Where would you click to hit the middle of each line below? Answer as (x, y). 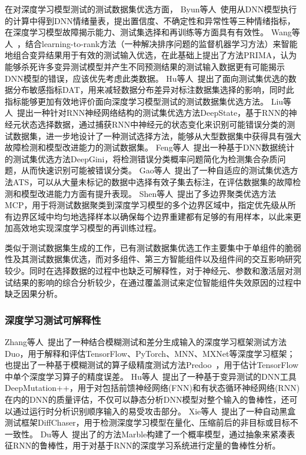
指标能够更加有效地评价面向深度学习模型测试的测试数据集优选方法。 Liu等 (148, 101)
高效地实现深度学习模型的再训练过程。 (87, 228)
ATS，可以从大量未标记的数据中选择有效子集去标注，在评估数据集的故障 (153, 181)
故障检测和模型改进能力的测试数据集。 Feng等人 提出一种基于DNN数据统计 (150, 147)
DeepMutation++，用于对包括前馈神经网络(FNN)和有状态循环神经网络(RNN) (152, 388)
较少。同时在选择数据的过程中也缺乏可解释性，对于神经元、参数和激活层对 (149, 271)
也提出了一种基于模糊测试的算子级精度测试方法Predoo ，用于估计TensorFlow (152, 365)
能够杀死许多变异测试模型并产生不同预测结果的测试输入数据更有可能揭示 (145, 66)
